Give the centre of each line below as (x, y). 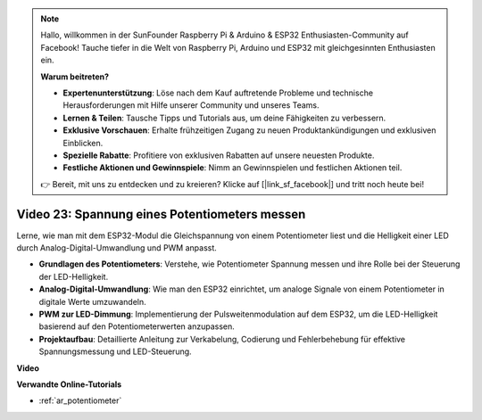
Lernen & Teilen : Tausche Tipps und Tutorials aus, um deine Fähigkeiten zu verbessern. (224, 118)
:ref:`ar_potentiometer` (80, 400)
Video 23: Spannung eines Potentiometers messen (161, 214)
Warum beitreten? (75, 77)
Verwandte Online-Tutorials (69, 384)
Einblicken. (83, 143)
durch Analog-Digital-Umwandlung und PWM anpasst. (117, 247)
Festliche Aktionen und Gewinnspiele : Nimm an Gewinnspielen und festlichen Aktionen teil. (233, 168)
